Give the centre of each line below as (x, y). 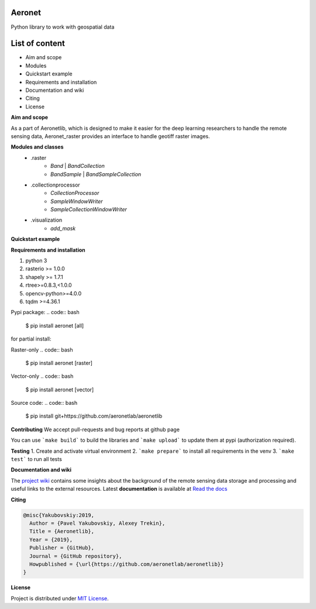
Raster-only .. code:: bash (42, 350)
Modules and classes (37, 147)
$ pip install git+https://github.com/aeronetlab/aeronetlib (94, 416)
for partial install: (31, 339)
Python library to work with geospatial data (63, 27)
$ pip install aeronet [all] (55, 325)
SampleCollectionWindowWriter (89, 209)
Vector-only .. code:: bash (42, 376)
